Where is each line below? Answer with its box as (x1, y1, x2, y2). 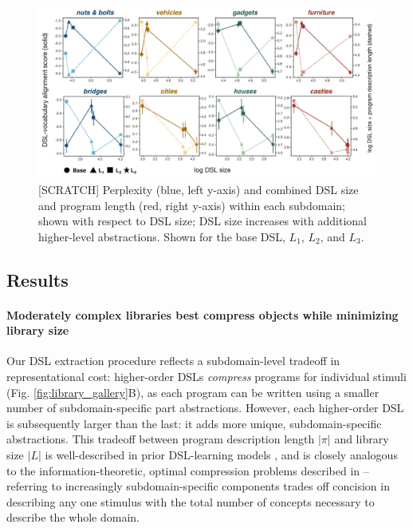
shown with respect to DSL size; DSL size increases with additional (38, 212, 367, 229)
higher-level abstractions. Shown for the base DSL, (38, 228, 285, 244)
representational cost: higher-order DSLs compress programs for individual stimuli (6, 368, 407, 385)
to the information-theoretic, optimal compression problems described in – (6, 462, 369, 478)
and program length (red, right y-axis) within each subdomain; (38, 197, 345, 213)
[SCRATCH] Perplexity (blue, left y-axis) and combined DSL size (38, 181, 359, 197)
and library (334, 431, 389, 447)
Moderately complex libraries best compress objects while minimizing (6, 306, 399, 323)
